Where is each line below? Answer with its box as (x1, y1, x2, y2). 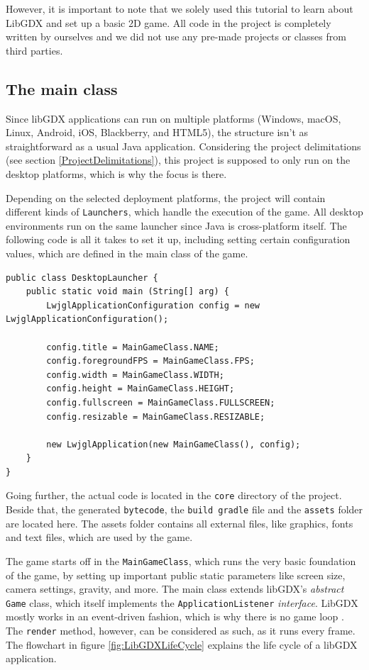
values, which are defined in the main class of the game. (6, 245, 248, 260)
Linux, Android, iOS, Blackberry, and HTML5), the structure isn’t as (6, 125, 309, 140)
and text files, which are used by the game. (6, 530, 193, 545)
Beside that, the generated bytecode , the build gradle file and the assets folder (6, 502, 363, 517)
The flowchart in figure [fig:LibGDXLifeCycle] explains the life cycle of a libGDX (6, 637, 358, 652)
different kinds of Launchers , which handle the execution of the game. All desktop (6, 204, 363, 219)
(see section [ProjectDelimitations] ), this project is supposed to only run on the (6, 152, 351, 167)
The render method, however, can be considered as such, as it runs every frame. (6, 623, 356, 638)
